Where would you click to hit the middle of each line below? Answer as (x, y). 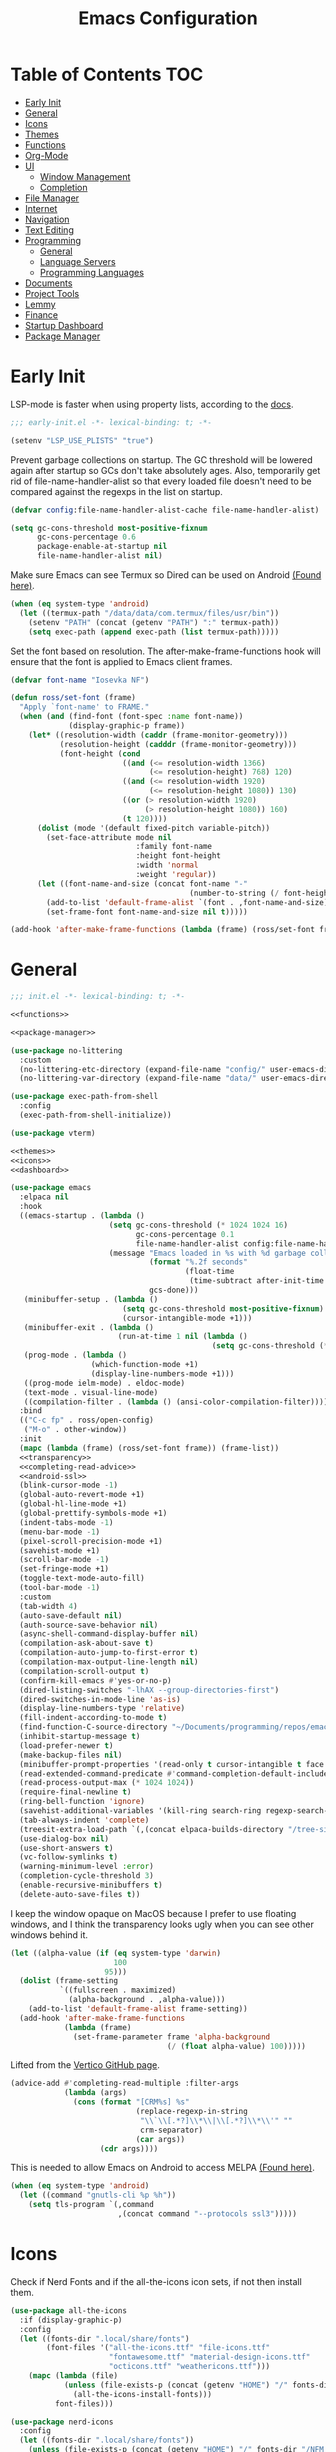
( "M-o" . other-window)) (75, 1430)
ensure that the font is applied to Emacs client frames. (121, 661)
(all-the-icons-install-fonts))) (143, 2394)
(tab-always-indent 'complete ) (84, 1820)
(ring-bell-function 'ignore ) (82, 1802)
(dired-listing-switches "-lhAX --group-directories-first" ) (149, 1690)
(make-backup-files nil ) (71, 1755)
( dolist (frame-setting (68, 1981)
